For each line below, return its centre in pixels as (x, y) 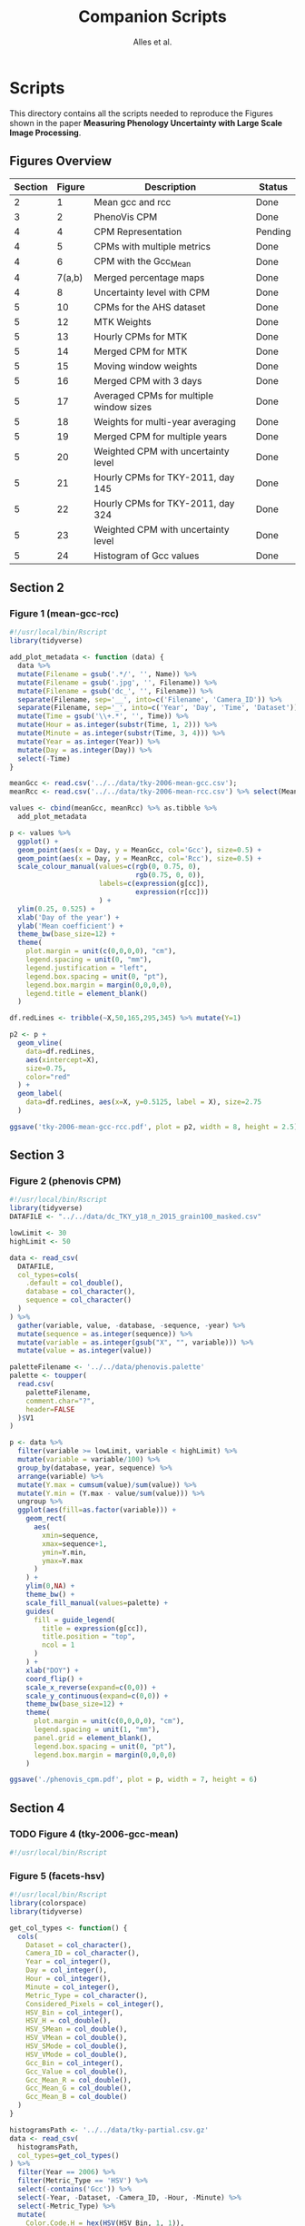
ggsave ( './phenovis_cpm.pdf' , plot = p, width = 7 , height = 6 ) (133, 1780)
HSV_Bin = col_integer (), (75, 2013)
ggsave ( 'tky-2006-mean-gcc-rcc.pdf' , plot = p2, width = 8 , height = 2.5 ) (154, 1127)
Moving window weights (146, 366)
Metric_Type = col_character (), (87, 1995)
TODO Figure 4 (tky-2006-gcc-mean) (94, 1834)
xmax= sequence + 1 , (74, 1544)
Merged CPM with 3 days (148, 380)
